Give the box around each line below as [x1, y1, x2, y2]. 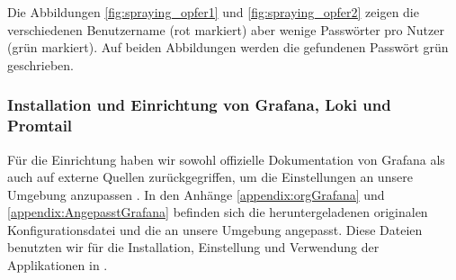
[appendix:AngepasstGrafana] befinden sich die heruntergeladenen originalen [7, 203, 428, 221]
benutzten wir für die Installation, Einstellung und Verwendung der [7, 238, 380, 257]
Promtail [7, 114, 73, 137]
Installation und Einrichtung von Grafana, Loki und [7, 94, 391, 116]
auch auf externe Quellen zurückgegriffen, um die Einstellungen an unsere [7, 167, 413, 186]
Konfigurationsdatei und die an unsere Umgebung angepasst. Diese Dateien [7, 220, 423, 239]
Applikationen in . [7, 256, 108, 275]
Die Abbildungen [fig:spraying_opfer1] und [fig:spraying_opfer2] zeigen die [7, 3, 419, 21]
